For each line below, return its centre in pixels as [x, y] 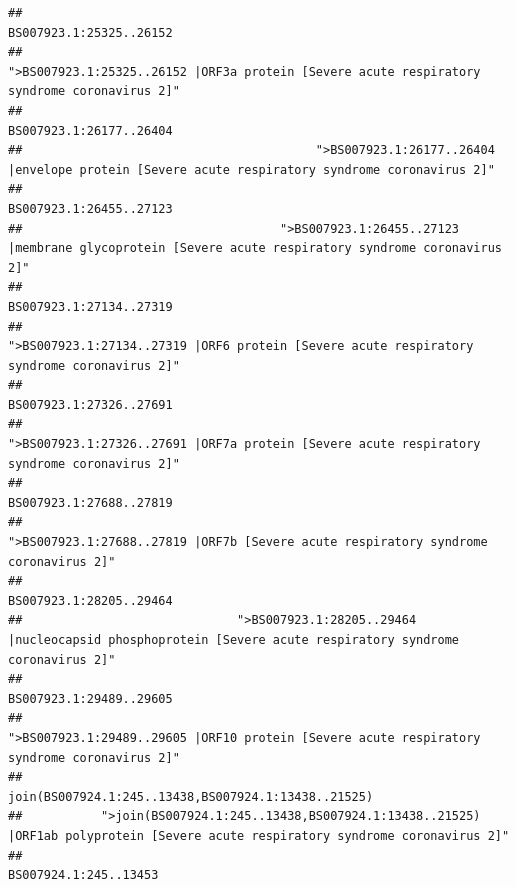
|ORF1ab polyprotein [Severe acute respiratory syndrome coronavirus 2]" [259, 835]
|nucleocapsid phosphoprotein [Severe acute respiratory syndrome [234, 640]
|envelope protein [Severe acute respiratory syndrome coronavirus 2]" [251, 169]
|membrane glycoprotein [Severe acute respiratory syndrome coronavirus [255, 248]
